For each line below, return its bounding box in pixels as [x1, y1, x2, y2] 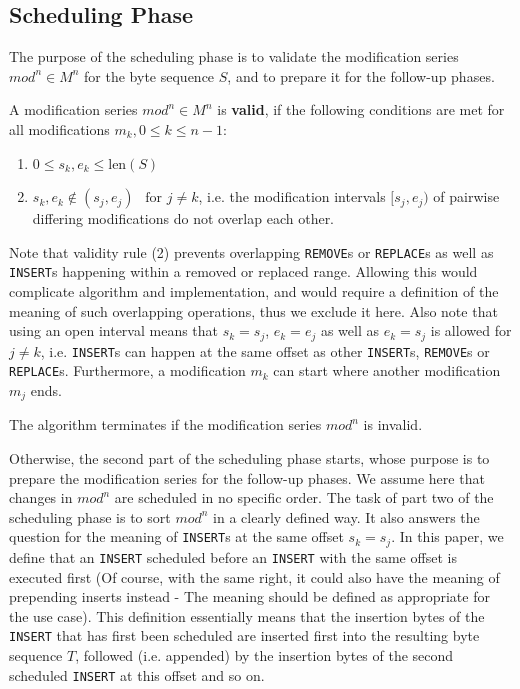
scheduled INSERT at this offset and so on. [9, 664, 265, 685]
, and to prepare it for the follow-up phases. [227, 65, 495, 86]
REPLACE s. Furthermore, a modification [9, 360, 246, 381]
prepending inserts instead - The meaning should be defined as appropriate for [9, 586, 490, 607]
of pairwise [433, 186, 500, 207]
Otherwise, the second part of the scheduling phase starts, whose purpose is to [9, 448, 490, 469]
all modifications [9, 118, 110, 139]
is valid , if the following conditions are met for [217, 99, 505, 120]
